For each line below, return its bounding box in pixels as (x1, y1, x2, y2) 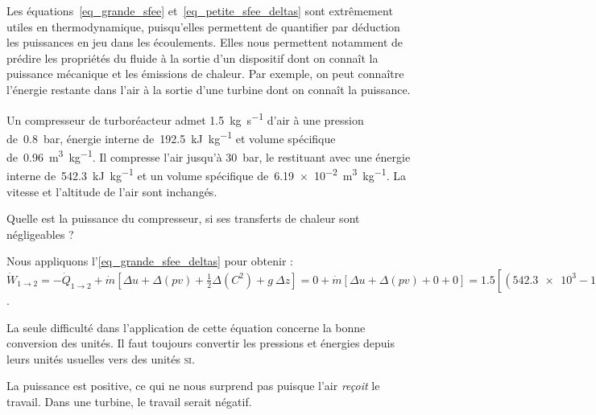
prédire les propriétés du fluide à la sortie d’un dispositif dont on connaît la (6, 49, 379, 66)
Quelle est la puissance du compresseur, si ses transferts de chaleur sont (6, 210, 360, 227)
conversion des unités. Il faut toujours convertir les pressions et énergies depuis (6, 335, 395, 351)
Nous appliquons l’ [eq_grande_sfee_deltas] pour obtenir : (6, 253, 293, 269)
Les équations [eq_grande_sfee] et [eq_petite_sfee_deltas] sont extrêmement (6, 2, 393, 18)
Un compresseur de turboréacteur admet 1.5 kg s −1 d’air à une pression (6, 109, 364, 128)
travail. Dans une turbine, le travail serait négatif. (6, 392, 252, 409)
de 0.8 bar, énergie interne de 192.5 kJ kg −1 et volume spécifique (6, 127, 336, 146)
